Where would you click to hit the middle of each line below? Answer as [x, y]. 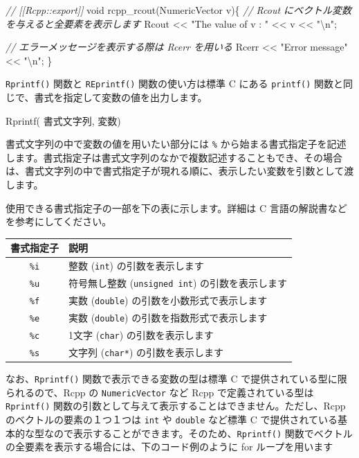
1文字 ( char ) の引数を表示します [141, 334]
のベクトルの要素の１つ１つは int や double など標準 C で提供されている [172, 419]
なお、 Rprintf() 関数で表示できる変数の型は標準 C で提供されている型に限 [176, 378]
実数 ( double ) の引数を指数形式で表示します [168, 317]
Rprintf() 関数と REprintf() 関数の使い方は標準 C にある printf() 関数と [175, 83]
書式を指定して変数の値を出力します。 [121, 97]
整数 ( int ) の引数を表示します [136, 266]
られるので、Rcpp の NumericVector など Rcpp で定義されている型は [160, 392]
